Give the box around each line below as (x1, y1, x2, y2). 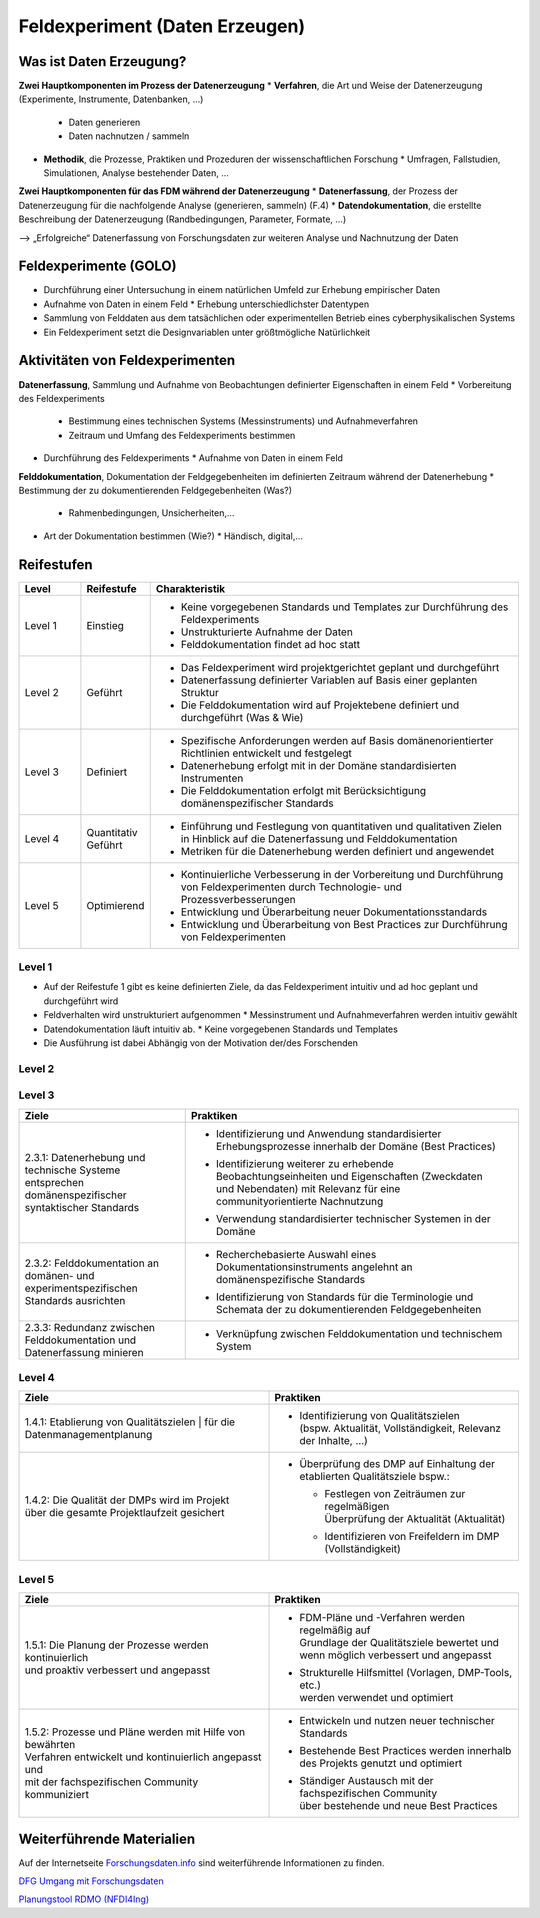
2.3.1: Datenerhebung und (24, 1150, 146, 1164)
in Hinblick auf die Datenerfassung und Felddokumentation (180, 831, 458, 845)
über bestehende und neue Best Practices (299, 1799, 498, 1813)
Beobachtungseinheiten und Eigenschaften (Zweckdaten (215, 1169, 484, 1183)
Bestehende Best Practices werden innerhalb (299, 1744, 512, 1758)
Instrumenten (180, 771, 244, 785)
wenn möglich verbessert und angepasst (299, 1648, 492, 1662)
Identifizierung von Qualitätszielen (299, 1409, 460, 1423)
